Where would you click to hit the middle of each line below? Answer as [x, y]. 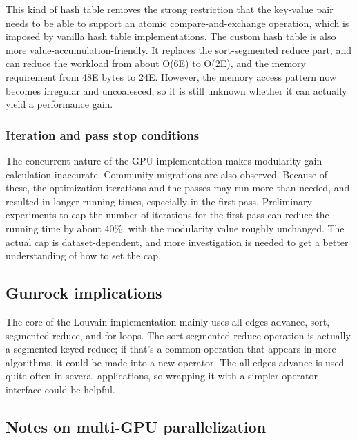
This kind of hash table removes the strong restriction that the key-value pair [170, 9]
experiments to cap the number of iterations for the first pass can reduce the [167, 215]
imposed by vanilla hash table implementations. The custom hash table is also [171, 36]
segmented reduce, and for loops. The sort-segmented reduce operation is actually [178, 335]
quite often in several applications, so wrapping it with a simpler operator [162, 376]
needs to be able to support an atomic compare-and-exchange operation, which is [177, 22]
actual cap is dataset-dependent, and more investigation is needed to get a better [177, 242]
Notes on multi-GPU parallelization [136, 426]
